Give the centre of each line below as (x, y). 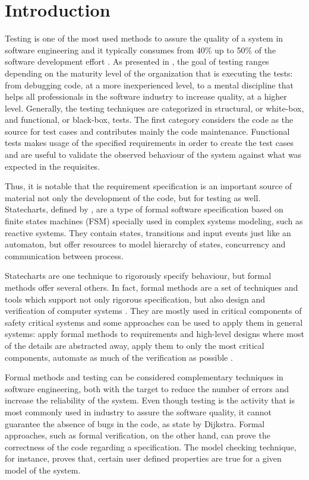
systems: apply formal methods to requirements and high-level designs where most (154, 334)
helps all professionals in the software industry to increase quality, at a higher (146, 96)
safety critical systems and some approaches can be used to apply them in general (154, 322)
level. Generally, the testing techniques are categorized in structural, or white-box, (154, 108)
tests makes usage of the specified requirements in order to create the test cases (149, 143)
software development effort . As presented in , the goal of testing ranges (137, 61)
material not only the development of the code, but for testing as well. (133, 197)
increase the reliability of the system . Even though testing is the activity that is (150, 400)
